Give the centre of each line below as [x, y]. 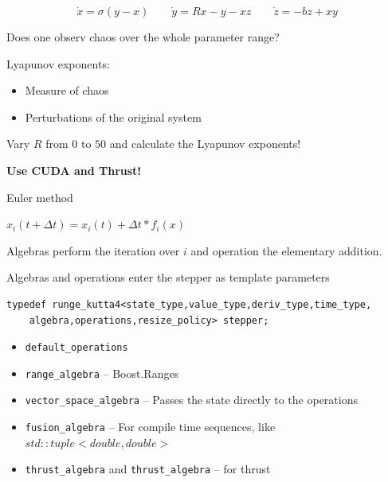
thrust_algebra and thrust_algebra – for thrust [148, 469]
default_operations [76, 348]
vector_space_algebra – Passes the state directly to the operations [191, 400]
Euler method [40, 197]
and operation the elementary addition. [286, 250]
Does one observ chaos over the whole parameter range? [143, 37]
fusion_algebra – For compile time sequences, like [150, 427]
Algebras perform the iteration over [93, 250]
